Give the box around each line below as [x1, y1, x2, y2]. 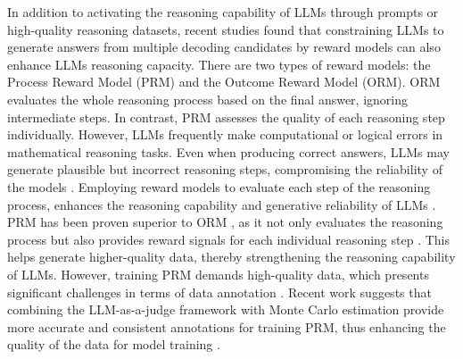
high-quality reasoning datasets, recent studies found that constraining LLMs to [7, 20, 444, 38]
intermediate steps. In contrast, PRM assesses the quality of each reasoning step [7, 107, 445, 126]
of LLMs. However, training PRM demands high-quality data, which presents [7, 264, 429, 283]
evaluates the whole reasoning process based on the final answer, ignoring [7, 89, 408, 108]
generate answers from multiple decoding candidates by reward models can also [7, 38, 441, 56]
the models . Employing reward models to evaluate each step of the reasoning [7, 177, 431, 196]
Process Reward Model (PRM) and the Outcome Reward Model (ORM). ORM [7, 72, 441, 91]
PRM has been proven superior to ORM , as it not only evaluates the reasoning [7, 213, 443, 231]
